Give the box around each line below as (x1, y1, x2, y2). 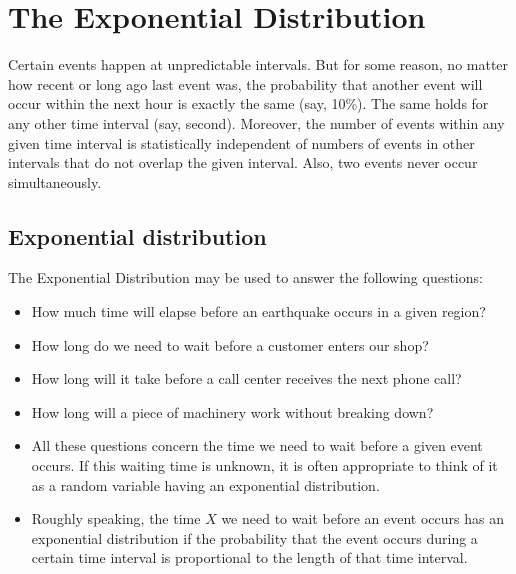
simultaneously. (8, 171, 102, 192)
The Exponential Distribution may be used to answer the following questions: (8, 267, 483, 288)
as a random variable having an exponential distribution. (31, 474, 380, 495)
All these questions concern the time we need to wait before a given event (31, 435, 483, 456)
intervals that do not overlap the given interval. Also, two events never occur (8, 152, 478, 173)
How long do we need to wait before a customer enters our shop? (31, 334, 429, 355)
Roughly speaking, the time (31, 508, 201, 529)
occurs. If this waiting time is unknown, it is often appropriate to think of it (31, 455, 498, 476)
